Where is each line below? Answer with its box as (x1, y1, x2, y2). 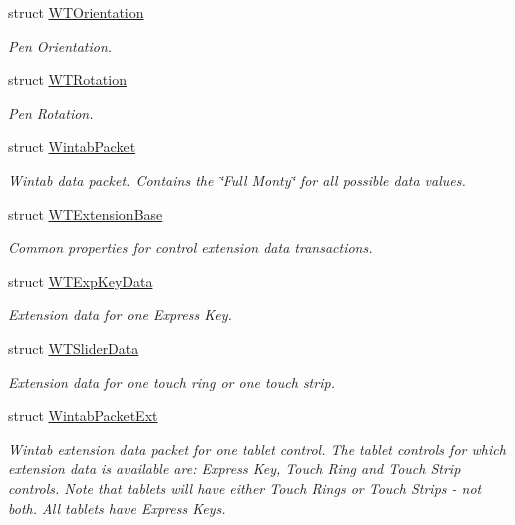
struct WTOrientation (8, 2, 144, 22)
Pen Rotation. (8, 102, 94, 123)
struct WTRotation (8, 69, 127, 90)
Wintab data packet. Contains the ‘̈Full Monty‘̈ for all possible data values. (8, 169, 466, 190)
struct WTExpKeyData (8, 270, 153, 291)
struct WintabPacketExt (8, 405, 158, 426)
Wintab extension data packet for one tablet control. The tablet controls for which (8, 438, 506, 459)
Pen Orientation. (8, 35, 113, 56)
